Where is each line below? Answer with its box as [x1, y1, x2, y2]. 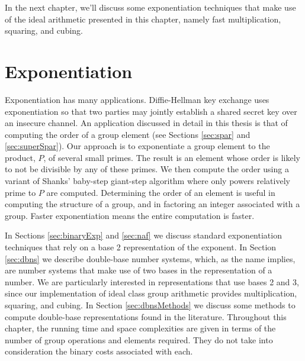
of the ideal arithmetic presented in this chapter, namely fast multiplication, [5, 12, 281, 25]
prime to [5, 186, 36, 198]
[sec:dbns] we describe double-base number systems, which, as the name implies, [5, 252, 296, 265]
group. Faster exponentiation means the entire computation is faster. [5, 209, 255, 221]
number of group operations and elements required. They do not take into [5, 333, 273, 346]
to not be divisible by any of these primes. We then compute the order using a [5, 163, 289, 175]
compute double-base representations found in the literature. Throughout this [5, 310, 287, 323]
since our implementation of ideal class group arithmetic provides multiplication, [5, 287, 297, 299]
